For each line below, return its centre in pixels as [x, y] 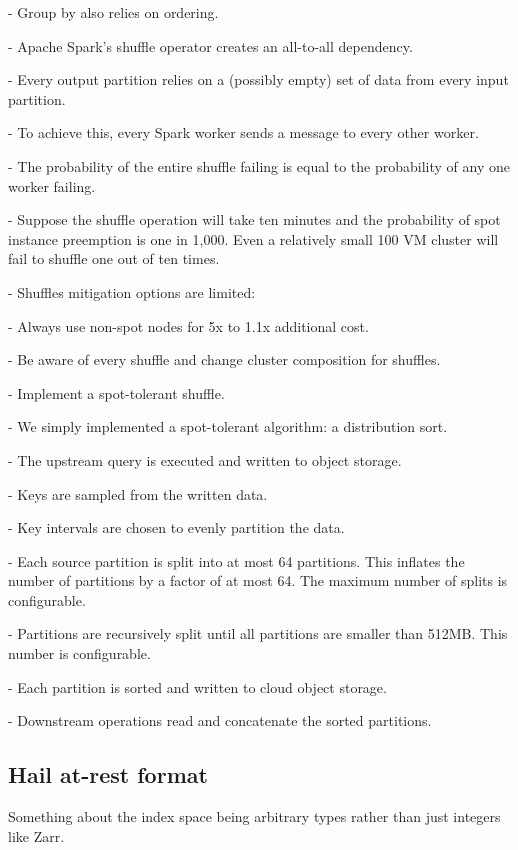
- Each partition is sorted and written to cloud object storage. [197, 686]
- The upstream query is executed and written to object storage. [205, 459]
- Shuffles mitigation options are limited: [132, 291]
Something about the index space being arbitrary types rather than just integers [254, 816]
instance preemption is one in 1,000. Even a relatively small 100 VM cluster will [253, 238]
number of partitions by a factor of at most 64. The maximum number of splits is [258, 580]
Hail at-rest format [108, 774]
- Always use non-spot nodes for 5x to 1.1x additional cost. [188, 325]
